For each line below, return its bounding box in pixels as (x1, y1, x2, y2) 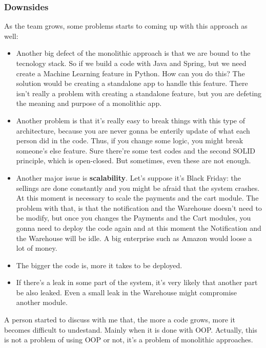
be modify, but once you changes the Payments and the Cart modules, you (16, 212, 251, 223)
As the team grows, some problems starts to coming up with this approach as (4, 20, 248, 31)
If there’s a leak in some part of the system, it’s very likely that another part (16, 277, 258, 288)
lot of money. (16, 243, 57, 253)
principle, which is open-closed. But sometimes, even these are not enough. (16, 155, 251, 166)
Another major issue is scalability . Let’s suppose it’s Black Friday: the (16, 172, 241, 183)
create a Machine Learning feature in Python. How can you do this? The (16, 68, 245, 78)
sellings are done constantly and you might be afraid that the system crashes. (16, 182, 260, 193)
